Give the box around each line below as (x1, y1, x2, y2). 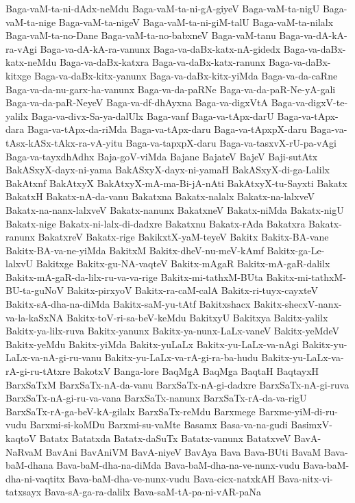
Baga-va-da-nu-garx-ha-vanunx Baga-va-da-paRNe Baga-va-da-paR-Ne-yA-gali (5, 82, 336, 96)
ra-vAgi (5, 41, 37, 56)
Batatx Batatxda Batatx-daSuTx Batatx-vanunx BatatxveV (39, 431, 291, 445)
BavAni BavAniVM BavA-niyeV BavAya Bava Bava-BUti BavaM (45, 444, 321, 458)
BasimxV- (291, 417, 332, 432)
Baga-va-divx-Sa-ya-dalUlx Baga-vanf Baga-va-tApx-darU (31, 108, 274, 123)
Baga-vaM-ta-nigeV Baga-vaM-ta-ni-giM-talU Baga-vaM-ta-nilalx (58, 14, 334, 29)
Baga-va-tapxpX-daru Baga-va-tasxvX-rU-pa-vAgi (125, 135, 336, 149)
